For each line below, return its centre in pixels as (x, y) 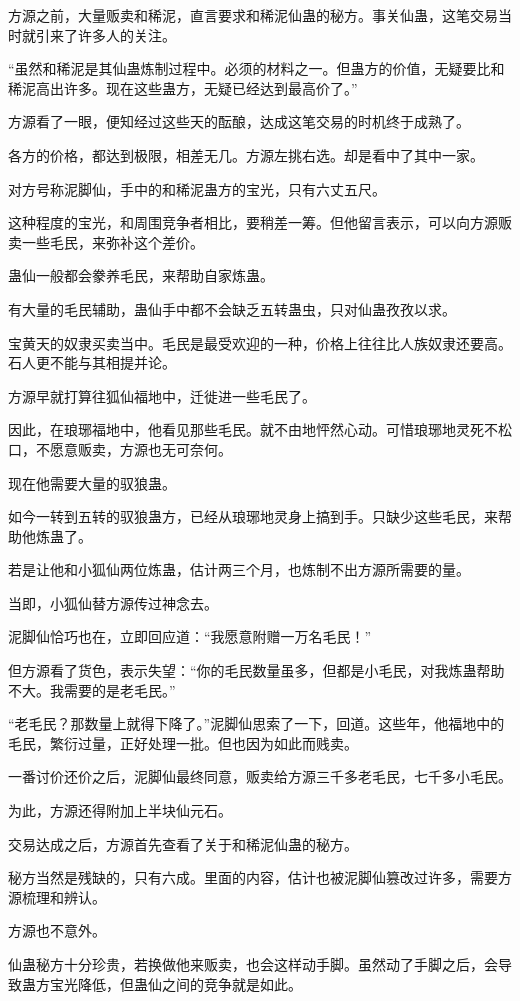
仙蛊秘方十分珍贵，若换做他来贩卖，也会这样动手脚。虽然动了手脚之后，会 (253, 964)
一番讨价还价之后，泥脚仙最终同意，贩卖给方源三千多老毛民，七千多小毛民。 (260, 776)
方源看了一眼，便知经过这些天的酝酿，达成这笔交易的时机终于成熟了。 (239, 121)
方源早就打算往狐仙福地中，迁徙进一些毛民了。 (162, 395)
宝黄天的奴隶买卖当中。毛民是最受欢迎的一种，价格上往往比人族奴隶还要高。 (260, 342)
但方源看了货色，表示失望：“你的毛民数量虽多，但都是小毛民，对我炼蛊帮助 (256, 670)
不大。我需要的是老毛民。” (92, 689)
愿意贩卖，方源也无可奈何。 (140, 448)
